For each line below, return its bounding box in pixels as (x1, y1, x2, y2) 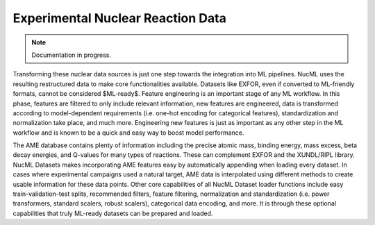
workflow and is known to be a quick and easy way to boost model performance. (12, 128, 244, 137)
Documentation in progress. (31, 51, 111, 59)
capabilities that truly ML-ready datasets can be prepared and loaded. (12, 209, 213, 217)
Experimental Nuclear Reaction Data (12, 10, 227, 26)
